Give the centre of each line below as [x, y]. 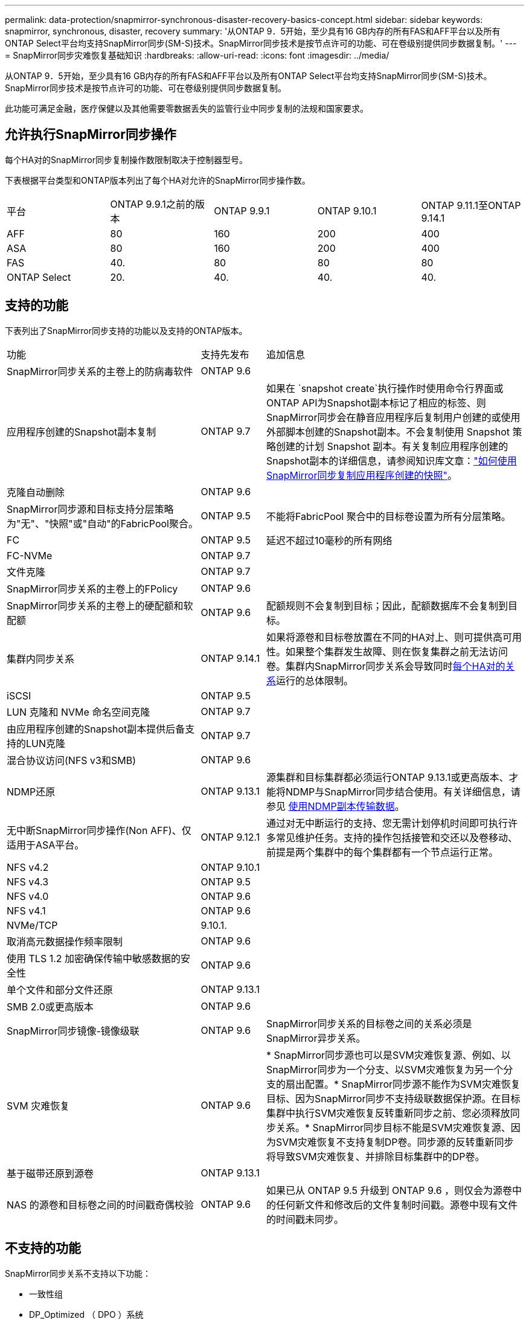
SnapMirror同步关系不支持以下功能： [78, 1273]
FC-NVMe [30, 555]
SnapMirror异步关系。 [316, 1038]
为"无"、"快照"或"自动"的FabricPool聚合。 [102, 523]
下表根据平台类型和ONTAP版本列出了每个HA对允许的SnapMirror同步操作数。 [158, 180]
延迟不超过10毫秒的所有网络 [329, 540]
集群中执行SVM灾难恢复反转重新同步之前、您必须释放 [388, 1113]
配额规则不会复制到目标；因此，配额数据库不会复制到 [387, 605]
